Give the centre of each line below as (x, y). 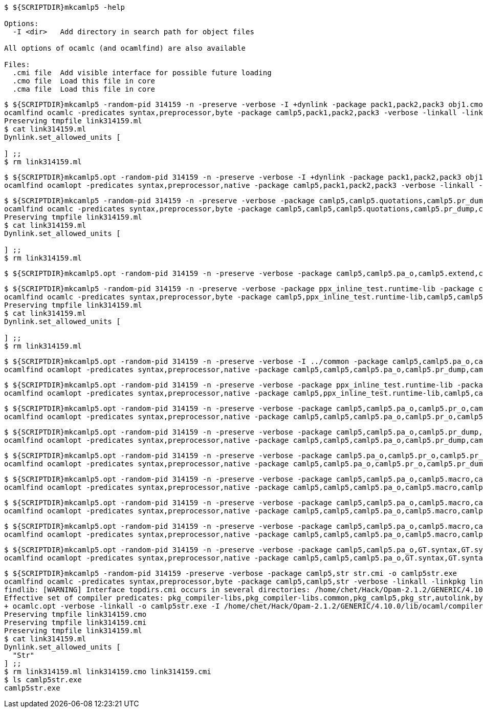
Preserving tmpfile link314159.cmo (75, 614)
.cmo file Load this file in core (84, 81)
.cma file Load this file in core (84, 89)
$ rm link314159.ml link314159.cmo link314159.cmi (108, 672)
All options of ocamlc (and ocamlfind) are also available (125, 48)
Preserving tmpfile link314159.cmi (75, 622)
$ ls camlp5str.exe (43, 680)
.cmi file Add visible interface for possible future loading (142, 73)
